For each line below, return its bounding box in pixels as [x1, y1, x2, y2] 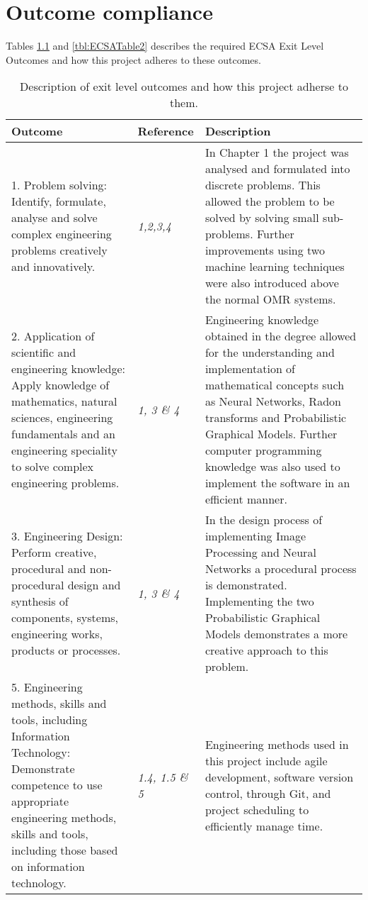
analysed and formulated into [205, 160, 350, 177]
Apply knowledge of [11, 377, 110, 394]
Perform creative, [11, 544, 97, 561]
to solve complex [11, 458, 94, 475]
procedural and [11, 560, 86, 577]
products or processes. [11, 642, 121, 659]
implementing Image [205, 528, 306, 545]
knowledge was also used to [205, 458, 340, 475]
